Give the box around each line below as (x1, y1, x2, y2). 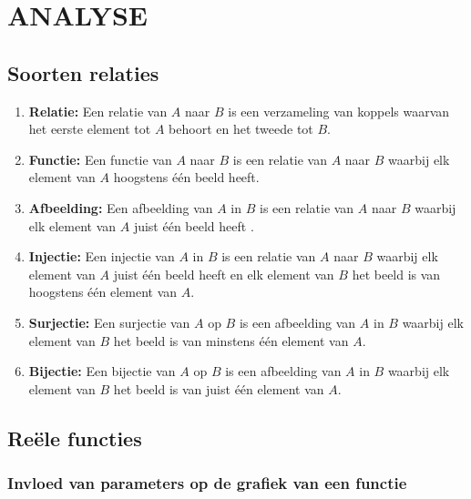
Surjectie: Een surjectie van (28, 312, 190, 331)
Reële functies (7, 423, 142, 452)
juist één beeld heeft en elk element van (113, 264, 334, 283)
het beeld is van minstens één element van (113, 331, 349, 350)
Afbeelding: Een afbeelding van (28, 198, 213, 217)
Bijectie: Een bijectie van (28, 362, 176, 381)
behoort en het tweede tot (169, 119, 313, 138)
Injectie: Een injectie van (28, 247, 175, 266)
